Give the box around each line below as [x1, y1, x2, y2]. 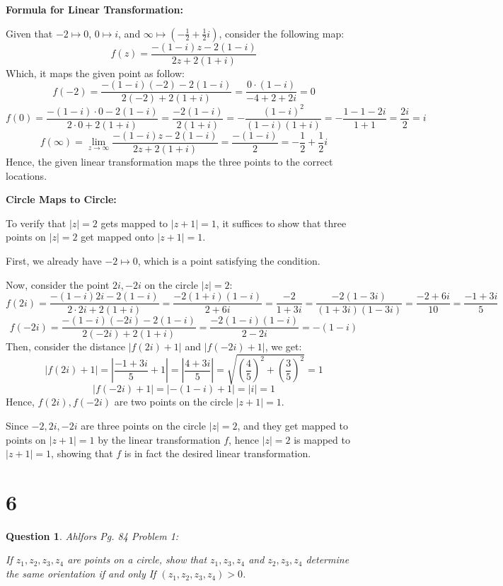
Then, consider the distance [6, 339, 125, 354]
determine [306, 552, 349, 567]
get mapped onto [81, 229, 154, 244]
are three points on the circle [81, 418, 206, 432]
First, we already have [6, 253, 102, 268]
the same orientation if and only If [6, 566, 156, 581]
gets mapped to [100, 215, 168, 230]
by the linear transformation [98, 432, 221, 447]
